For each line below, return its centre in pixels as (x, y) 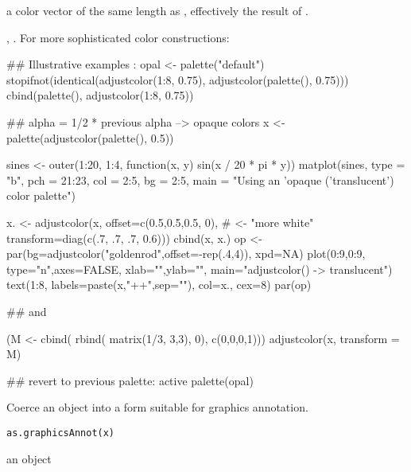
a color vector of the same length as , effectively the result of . (157, 10)
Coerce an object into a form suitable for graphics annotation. (157, 407)
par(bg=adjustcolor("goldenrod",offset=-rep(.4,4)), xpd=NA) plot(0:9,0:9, (186, 254)
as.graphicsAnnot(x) (61, 433)
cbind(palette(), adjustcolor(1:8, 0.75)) (100, 95)
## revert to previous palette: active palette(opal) (130, 380)
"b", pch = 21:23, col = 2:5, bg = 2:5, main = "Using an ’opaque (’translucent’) (200, 179)
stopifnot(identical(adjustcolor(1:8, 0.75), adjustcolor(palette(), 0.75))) (178, 79)
